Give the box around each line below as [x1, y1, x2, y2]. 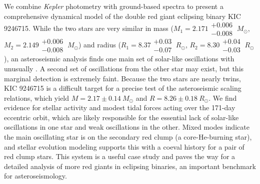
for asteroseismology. [4, 171, 67, 181]
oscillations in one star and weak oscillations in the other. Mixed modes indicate [4, 122, 249, 132]
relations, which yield [4, 92, 69, 103]
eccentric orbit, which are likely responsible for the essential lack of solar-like [4, 112, 239, 122]
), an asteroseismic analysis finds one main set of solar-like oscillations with [4, 53, 234, 64]
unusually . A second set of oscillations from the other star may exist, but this [4, 63, 244, 73]
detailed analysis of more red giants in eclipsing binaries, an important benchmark [4, 161, 256, 171]
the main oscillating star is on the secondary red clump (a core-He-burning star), [4, 132, 252, 142]
